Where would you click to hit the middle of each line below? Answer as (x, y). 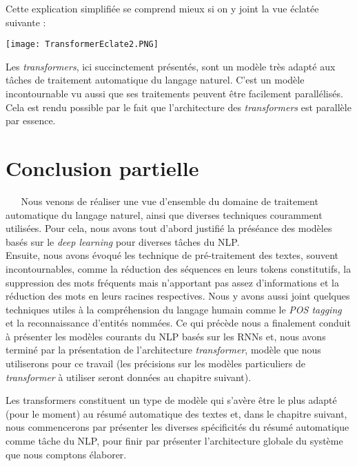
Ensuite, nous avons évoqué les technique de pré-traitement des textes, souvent (172, 255)
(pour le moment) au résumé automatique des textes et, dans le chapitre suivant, (176, 413)
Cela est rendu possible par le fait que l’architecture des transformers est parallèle (178, 107)
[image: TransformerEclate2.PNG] (82, 45)
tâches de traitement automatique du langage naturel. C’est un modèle (155, 80)
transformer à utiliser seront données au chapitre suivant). (129, 377)
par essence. (31, 120)
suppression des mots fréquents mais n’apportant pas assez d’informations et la (172, 282)
